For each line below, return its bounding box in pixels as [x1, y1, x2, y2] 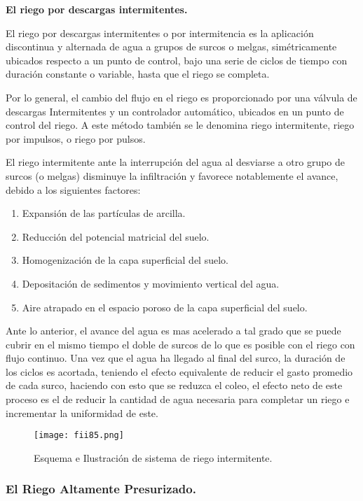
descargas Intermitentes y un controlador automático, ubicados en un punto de [6, 104, 344, 118]
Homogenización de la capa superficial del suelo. [22, 253, 228, 267]
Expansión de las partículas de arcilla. [22, 206, 186, 220]
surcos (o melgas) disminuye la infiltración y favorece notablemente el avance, [6, 168, 338, 183]
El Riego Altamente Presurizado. [6, 480, 196, 498]
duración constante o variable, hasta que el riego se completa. [6, 66, 270, 81]
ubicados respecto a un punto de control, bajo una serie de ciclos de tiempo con [6, 52, 348, 67]
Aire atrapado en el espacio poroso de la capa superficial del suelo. [22, 299, 308, 314]
